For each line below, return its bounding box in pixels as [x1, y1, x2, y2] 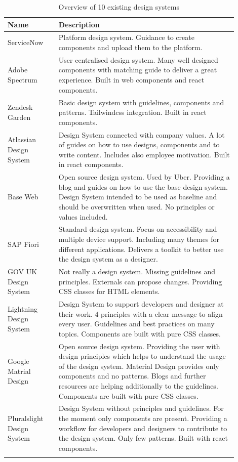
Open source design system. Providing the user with [58, 341, 220, 351]
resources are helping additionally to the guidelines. [58, 381, 218, 391]
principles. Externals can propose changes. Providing [58, 276, 222, 286]
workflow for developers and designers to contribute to [58, 423, 227, 433]
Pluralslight [8, 413, 44, 424]
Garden [8, 111, 31, 122]
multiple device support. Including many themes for [58, 233, 219, 244]
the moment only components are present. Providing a [58, 413, 227, 424]
